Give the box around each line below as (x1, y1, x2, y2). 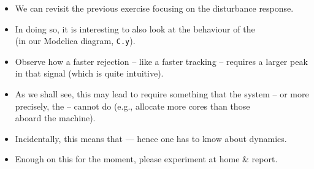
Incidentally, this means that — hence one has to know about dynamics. (15, 132, 287, 145)
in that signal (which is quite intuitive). (15, 67, 164, 80)
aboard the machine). (15, 111, 96, 124)
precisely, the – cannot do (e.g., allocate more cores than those (15, 99, 250, 112)
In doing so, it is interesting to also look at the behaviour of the (15, 22, 255, 35)
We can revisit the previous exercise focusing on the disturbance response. (15, 2, 294, 14)
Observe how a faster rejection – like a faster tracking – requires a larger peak (15, 54, 308, 67)
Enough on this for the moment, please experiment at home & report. (15, 152, 278, 165)
